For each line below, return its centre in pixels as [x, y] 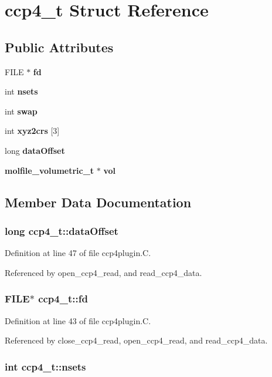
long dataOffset [35, 150]
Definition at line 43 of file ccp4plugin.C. [78, 320]
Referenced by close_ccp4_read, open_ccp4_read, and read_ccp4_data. [136, 340]
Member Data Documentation [98, 202]
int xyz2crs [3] [32, 131]
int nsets [21, 91]
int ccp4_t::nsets [45, 366]
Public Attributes [59, 47]
